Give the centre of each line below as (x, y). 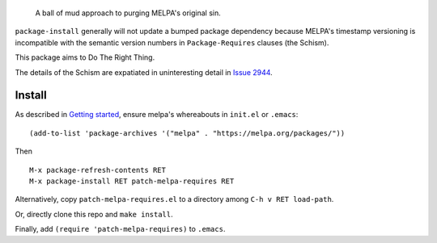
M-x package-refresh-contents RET (98, 170)
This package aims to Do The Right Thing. (85, 57)
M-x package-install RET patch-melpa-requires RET (132, 181)
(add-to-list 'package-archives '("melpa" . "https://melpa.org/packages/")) (187, 133)
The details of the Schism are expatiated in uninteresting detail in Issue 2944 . (144, 72)
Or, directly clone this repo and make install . (94, 214)
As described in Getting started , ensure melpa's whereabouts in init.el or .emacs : (157, 115)
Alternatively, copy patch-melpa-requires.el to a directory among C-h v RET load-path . (174, 199)
